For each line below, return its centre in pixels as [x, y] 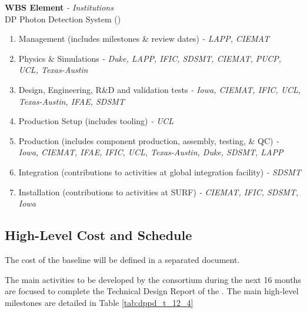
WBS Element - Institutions [59, 7]
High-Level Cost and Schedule [99, 235]
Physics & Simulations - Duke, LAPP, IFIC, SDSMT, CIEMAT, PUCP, [150, 58]
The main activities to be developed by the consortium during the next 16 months [153, 279]
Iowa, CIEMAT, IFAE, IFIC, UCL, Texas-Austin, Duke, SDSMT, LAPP [151, 152]
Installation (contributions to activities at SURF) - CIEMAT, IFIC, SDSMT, [158, 192]
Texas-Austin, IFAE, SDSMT [71, 101]
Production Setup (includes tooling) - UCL [96, 121]
